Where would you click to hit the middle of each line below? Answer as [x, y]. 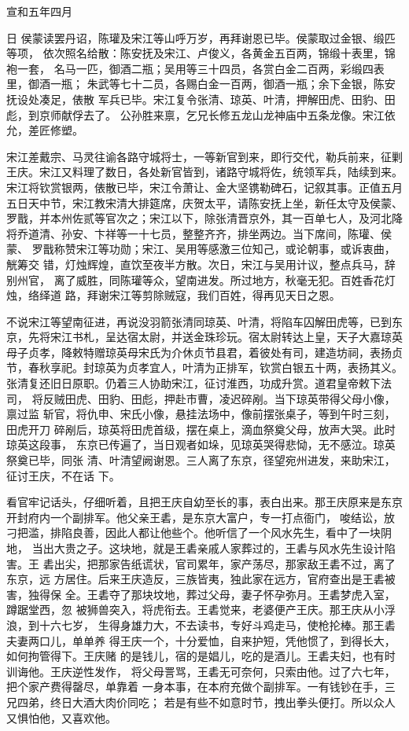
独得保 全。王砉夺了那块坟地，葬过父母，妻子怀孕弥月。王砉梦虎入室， [212, 594]
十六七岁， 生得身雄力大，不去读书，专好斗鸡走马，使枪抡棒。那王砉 [217, 624]
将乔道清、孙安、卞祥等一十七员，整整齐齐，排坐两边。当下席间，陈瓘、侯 [199, 233]
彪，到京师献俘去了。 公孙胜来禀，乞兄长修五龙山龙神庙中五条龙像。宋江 [195, 114]
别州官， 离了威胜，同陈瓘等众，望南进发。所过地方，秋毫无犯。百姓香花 [195, 279]
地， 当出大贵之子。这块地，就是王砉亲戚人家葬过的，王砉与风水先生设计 [195, 548]
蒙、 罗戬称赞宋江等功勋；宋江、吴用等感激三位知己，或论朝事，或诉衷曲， [201, 249]
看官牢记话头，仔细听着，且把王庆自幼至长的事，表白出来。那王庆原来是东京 [204, 502]
